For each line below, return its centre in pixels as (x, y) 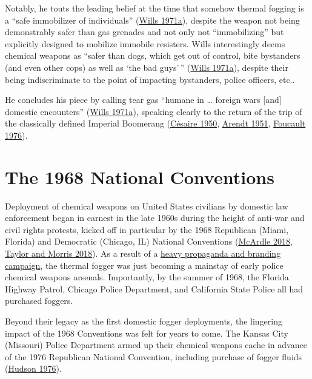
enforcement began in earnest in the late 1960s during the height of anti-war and (155, 218)
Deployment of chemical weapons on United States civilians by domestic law (147, 206)
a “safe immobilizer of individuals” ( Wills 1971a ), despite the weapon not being (152, 20)
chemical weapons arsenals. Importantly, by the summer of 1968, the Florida (147, 277)
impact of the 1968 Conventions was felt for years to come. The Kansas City (147, 333)
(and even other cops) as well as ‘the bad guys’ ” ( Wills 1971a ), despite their (147, 67)
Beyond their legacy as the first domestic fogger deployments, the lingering (144, 321)
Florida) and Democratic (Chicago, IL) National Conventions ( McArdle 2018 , (149, 241)
